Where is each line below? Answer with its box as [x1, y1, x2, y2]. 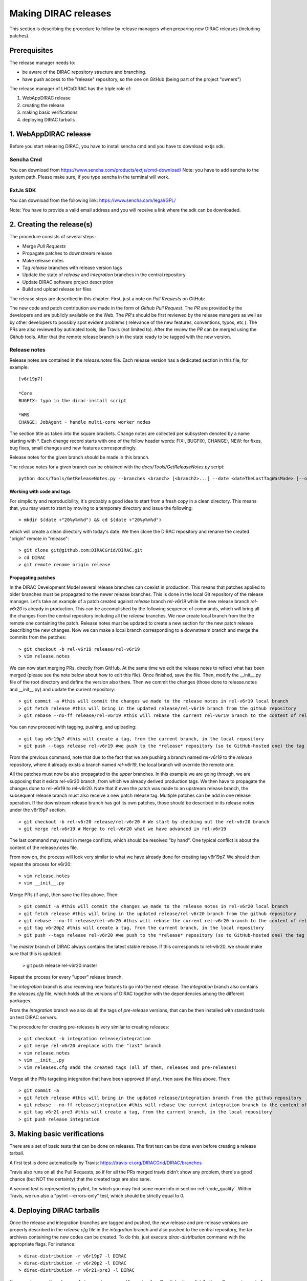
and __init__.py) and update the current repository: [9, 686, 115, 692]
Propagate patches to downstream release [22, 250, 112, 256]
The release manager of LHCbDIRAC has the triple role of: [9, 86, 132, 92]
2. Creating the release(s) [9, 220, 93, 229]
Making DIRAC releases [9, 8, 112, 19]
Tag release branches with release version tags [22, 264, 122, 271]
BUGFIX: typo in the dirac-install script [18, 398, 127, 403]
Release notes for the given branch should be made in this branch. [9, 454, 150, 461]
